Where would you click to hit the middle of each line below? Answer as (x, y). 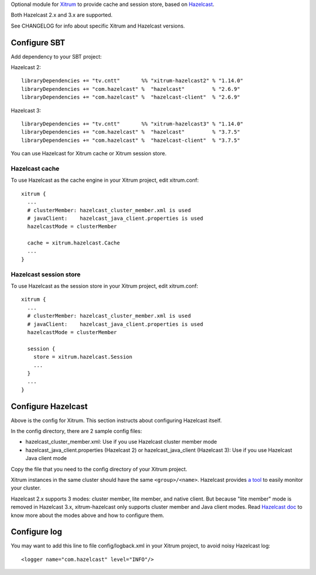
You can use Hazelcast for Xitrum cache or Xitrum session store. (89, 154)
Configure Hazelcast (49, 406)
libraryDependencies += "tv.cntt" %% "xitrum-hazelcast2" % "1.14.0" (132, 81)
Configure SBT (38, 42)
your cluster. (26, 488)
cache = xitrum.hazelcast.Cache (73, 243)
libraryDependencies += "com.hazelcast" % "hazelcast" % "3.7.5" (131, 132)
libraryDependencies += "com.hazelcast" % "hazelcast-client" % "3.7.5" (131, 140)
